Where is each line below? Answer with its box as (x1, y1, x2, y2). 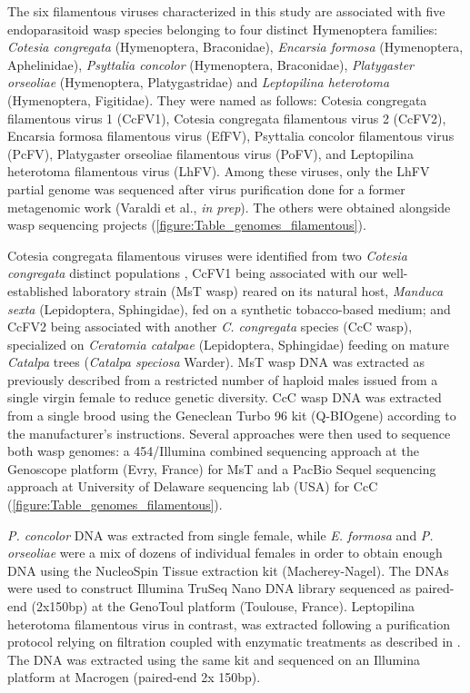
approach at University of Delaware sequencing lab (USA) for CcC (7, 477, 378, 496)
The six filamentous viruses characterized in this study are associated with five (7, 2, 445, 20)
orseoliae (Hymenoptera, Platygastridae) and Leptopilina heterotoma (7, 73, 390, 92)
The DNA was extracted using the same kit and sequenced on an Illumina (7, 649, 420, 668)
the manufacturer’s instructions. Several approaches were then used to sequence (7, 423, 451, 442)
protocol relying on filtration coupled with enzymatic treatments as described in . (7, 632, 461, 651)
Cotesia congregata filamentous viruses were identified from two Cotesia (7, 245, 407, 264)
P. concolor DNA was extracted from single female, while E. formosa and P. (7, 525, 434, 544)
